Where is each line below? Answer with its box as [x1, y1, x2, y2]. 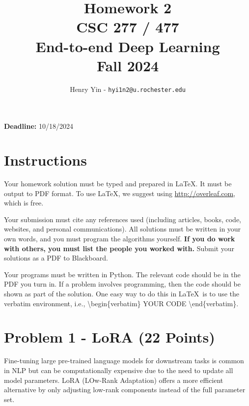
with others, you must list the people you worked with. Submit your [4, 243, 234, 253]
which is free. [4, 198, 44, 208]
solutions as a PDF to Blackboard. [4, 253, 108, 263]
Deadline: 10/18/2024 [4, 121, 73, 131]
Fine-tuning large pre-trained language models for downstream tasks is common [4, 355, 244, 366]
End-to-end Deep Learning [35, 36, 220, 56]
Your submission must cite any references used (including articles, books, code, [4, 214, 241, 224]
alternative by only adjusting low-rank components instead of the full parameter [4, 384, 246, 395]
